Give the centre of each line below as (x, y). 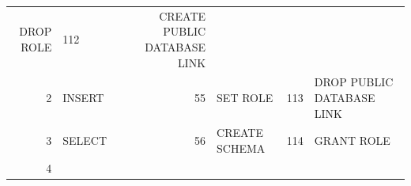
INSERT (83, 97)
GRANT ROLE (352, 140)
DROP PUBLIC (354, 82)
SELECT (85, 140)
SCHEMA (241, 148)
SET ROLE (245, 97)
